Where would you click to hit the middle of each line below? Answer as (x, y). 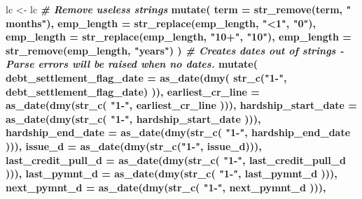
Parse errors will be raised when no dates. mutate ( (132, 64)
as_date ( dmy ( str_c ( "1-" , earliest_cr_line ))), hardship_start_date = (181, 105)
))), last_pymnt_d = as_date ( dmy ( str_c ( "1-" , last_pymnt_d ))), (172, 174)
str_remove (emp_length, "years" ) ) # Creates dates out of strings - (175, 50)
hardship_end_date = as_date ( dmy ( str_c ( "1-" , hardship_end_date (178, 132)
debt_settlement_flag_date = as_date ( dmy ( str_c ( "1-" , (146, 77)
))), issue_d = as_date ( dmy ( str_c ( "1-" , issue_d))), (134, 146)
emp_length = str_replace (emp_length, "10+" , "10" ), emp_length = (179, 37)
